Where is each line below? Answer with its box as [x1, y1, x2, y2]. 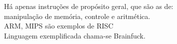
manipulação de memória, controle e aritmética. [4, 10, 150, 21]
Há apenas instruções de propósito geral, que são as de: [4, 1, 173, 11]
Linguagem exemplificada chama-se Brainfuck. [4, 30, 145, 40]
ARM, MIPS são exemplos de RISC [4, 20, 113, 31]
